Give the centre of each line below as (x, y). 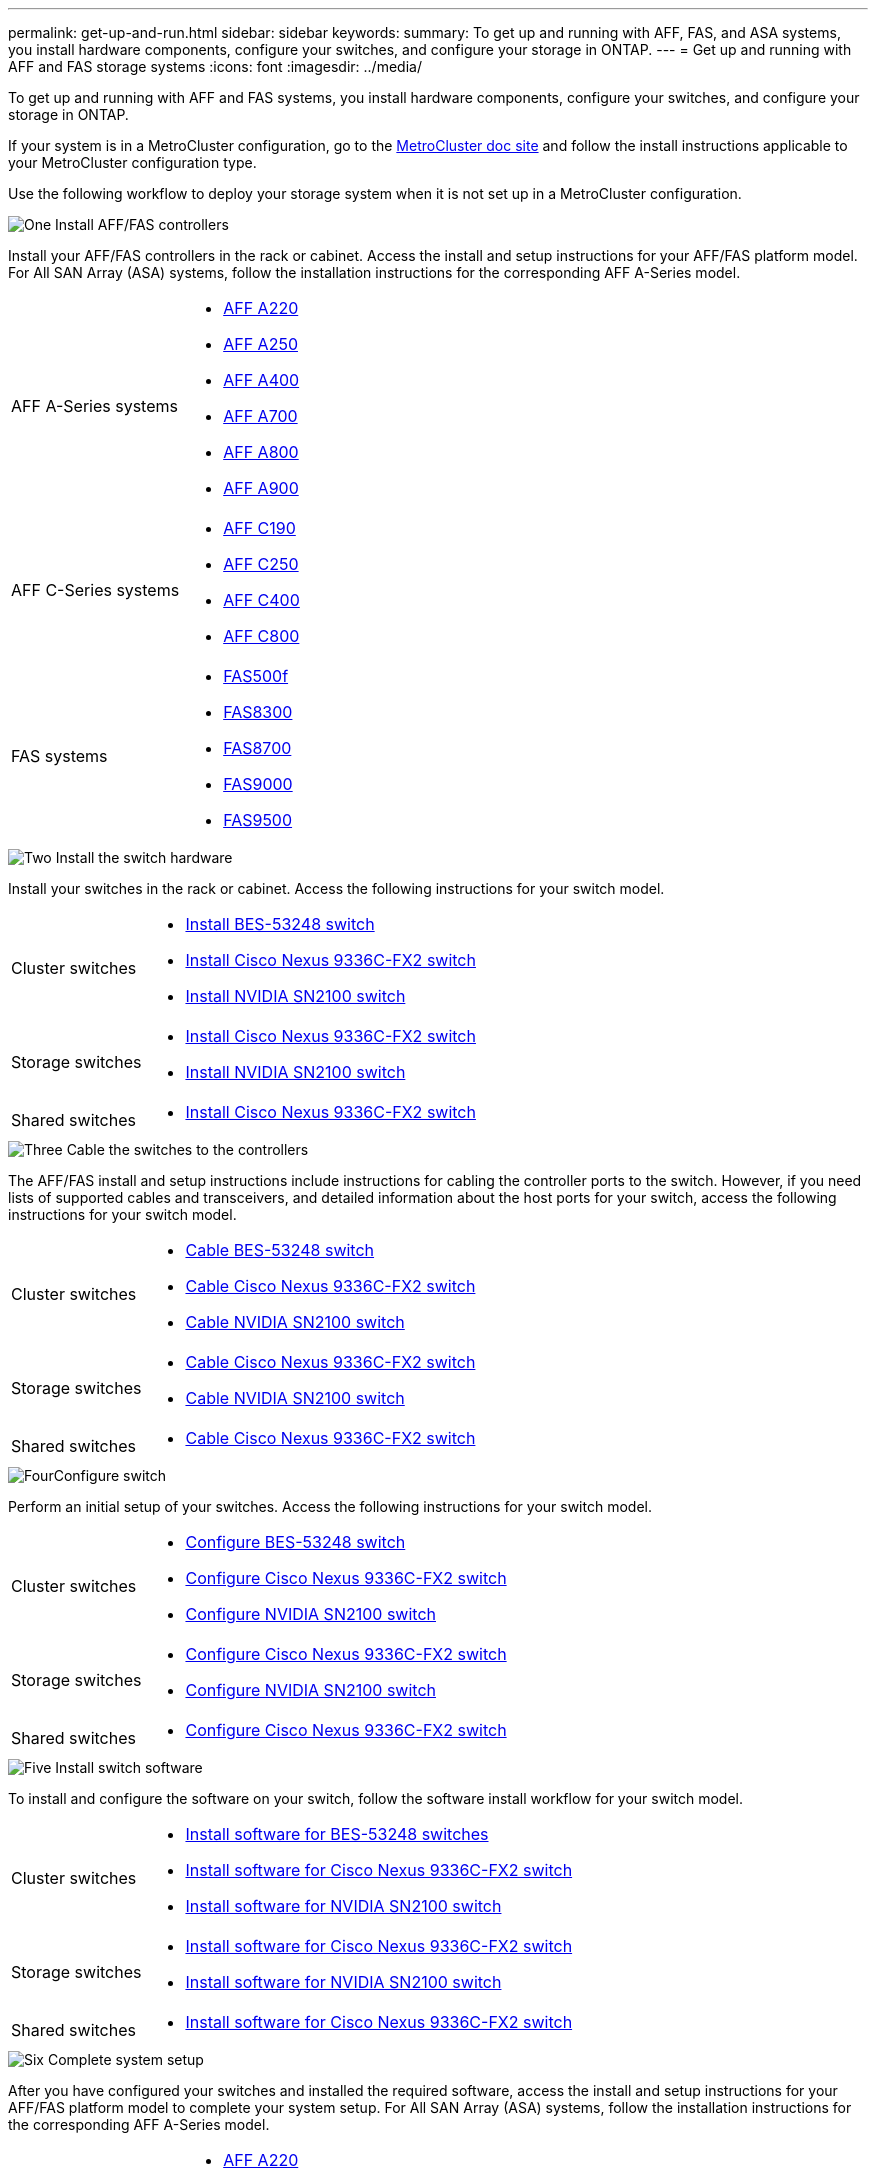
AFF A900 (261, 488)
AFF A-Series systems (94, 406)
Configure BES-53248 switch (295, 1542)
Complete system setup (125, 2059)
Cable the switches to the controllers (187, 1149)
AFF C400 (261, 600)
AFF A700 (260, 416)
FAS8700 (257, 748)
